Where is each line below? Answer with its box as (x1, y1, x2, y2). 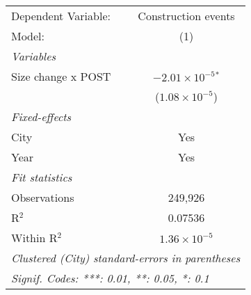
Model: (11, 28, 45, 44)
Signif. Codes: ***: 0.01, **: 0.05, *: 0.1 (11, 270, 209, 286)
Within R (11, 230, 58, 246)
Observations (11, 189, 74, 205)
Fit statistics (11, 169, 72, 185)
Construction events (138, 8, 235, 24)
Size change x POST (11, 68, 111, 84)
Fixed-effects (11, 109, 72, 125)
